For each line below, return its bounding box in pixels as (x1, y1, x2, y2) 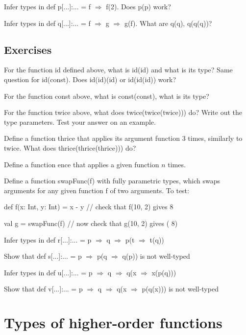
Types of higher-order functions (4, 313, 222, 333)
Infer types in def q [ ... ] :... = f (4, 18, 91, 28)
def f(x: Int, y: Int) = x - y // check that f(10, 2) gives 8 (4, 201, 173, 212)
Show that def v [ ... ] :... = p (4, 284, 83, 294)
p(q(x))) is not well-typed (142, 284, 219, 294)
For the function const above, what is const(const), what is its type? (4, 90, 209, 101)
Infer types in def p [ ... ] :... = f (4, 1, 91, 11)
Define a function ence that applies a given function (4, 159, 159, 169)
